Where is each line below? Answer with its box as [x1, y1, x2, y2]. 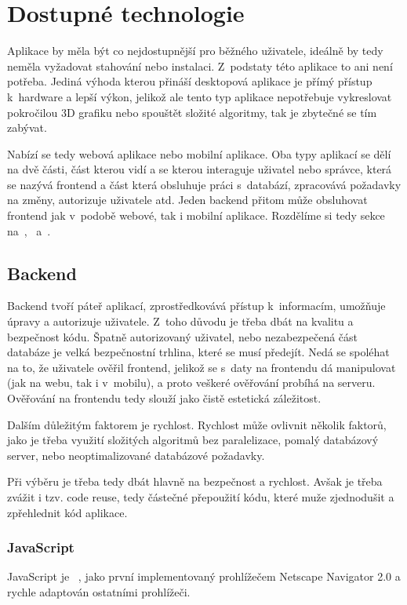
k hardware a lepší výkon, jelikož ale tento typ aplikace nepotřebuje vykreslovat [7, 88, 392, 104]
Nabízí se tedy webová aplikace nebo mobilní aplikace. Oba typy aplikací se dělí [7, 145, 391, 162]
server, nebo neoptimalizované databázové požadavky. [7, 446, 265, 463]
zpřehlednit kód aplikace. [7, 504, 128, 520]
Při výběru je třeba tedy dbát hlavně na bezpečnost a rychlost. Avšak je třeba [7, 473, 383, 490]
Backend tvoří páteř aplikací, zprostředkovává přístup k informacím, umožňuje [7, 297, 386, 314]
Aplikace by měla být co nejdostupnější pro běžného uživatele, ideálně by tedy [7, 42, 383, 59]
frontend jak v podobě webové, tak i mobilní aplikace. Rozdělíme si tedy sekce [7, 207, 385, 224]
